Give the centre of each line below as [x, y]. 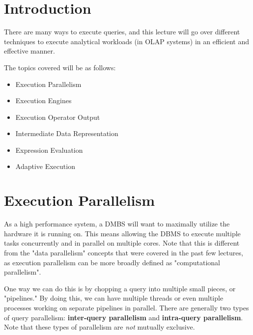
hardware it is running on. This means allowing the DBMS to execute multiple [122, 233]
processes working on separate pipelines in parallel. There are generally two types [126, 307]
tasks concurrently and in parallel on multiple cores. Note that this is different [122, 243]
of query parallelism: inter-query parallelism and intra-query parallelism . [124, 317]
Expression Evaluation [49, 150]
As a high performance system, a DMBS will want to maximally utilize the [117, 224]
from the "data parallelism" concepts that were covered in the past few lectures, [124, 252]
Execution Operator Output [58, 117]
